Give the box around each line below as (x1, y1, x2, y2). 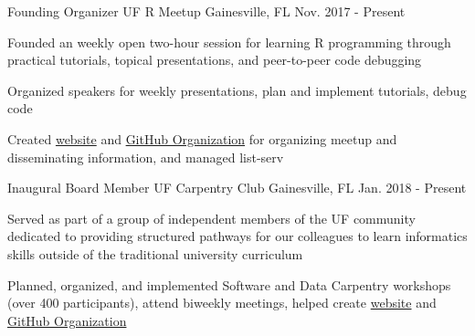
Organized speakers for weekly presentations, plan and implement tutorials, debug (7, 80, 467, 100)
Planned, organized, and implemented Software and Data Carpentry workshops (7, 275, 451, 294)
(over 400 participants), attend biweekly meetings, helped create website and (7, 293, 437, 312)
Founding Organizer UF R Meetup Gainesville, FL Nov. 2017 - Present (7, 2, 406, 20)
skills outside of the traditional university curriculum (7, 244, 303, 263)
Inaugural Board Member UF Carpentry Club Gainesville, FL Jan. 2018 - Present (7, 178, 467, 197)
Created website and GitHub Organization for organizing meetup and (7, 129, 397, 148)
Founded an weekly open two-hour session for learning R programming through (7, 32, 451, 51)
